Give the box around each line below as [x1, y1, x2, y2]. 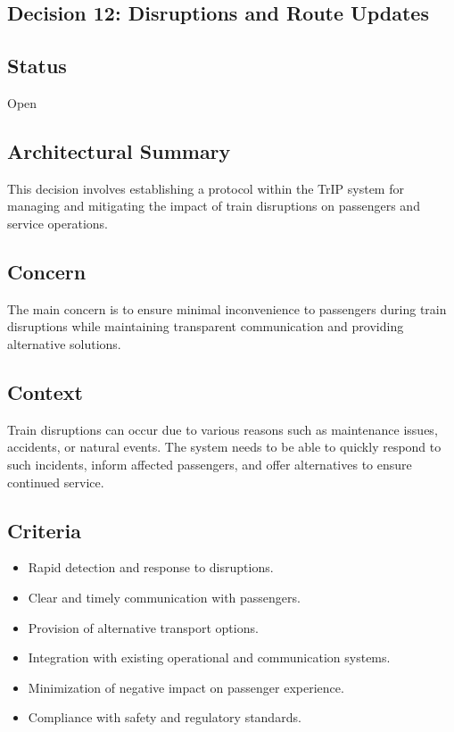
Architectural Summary [7, 137, 231, 164]
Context [7, 378, 83, 405]
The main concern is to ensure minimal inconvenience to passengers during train [7, 299, 447, 318]
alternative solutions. [7, 334, 121, 353]
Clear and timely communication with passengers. [28, 587, 301, 606]
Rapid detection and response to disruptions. [28, 558, 274, 577]
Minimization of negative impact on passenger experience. [28, 678, 344, 696]
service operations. [7, 213, 109, 232]
